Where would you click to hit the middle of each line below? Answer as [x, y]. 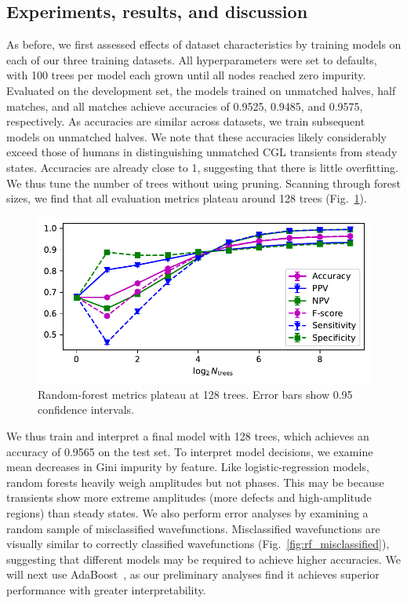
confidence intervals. [86, 409]
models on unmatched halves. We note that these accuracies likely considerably [196, 136]
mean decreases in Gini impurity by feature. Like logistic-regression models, [188, 467]
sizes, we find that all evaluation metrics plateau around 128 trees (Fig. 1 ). [187, 198]
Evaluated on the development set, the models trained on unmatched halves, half [201, 90]
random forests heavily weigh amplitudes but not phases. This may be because [195, 482]
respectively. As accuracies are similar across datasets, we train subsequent [186, 121]
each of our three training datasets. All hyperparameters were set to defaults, [192, 59]
